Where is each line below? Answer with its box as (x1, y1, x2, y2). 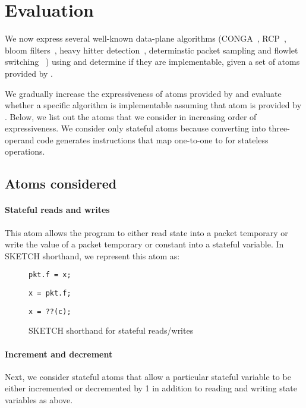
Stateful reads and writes (5, 203, 110, 216)
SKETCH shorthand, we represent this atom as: (5, 249, 180, 262)
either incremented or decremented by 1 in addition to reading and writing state (5, 382, 297, 394)
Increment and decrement (5, 347, 113, 360)
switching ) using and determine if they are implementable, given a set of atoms (5, 55, 300, 68)
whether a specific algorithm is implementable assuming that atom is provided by (5, 99, 302, 111)
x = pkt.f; (29, 289, 71, 298)
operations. (5, 145, 45, 158)
